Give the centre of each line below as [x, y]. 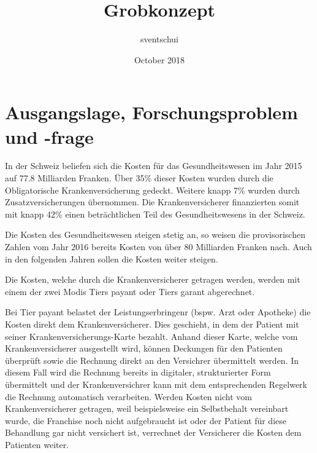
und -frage [49, 136]
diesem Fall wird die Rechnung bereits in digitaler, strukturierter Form [138, 372]
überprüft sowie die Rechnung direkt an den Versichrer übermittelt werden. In [152, 360]
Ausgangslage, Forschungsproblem [151, 112]
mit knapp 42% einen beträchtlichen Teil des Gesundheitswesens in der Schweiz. [155, 214]
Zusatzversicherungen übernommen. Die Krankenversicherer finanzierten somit [152, 202]
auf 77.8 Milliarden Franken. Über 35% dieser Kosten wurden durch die [139, 178]
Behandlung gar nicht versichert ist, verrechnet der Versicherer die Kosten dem [153, 432]
